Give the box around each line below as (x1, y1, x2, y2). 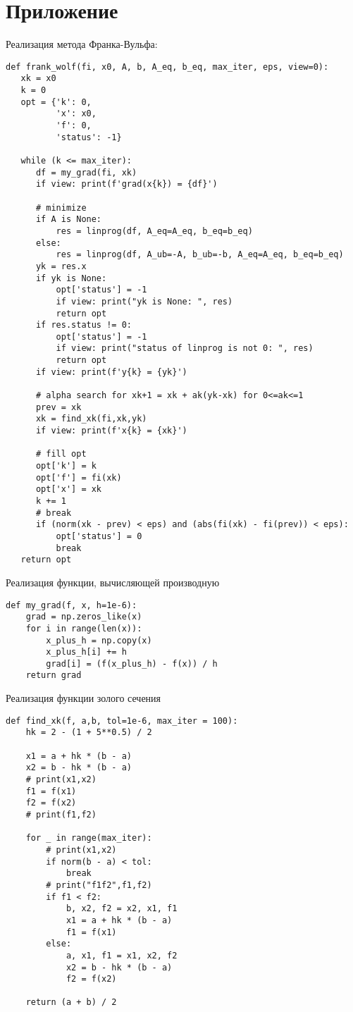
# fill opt (35, 449, 87, 459)
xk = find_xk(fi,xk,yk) (35, 414, 147, 424)
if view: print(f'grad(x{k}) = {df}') (35, 179, 218, 190)
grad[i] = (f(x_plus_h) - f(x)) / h (46, 658, 218, 669)
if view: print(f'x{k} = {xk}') (35, 426, 187, 436)
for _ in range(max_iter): (25, 833, 152, 844)
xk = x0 (20, 73, 56, 84)
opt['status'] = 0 (56, 531, 142, 541)
